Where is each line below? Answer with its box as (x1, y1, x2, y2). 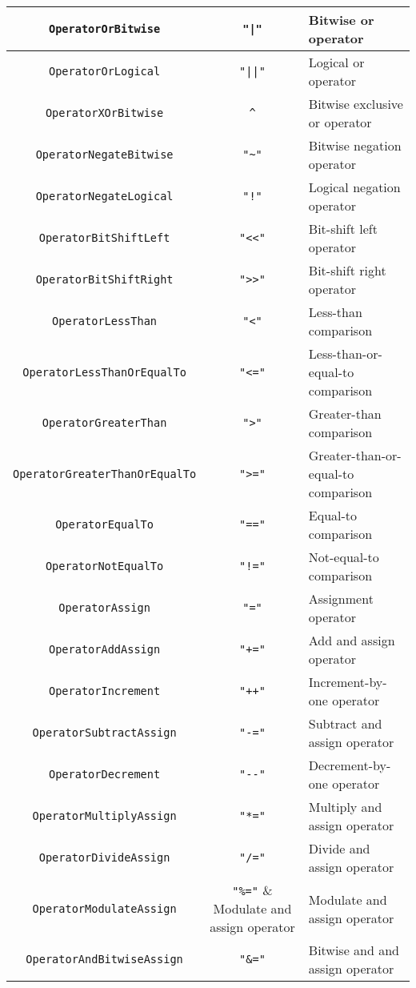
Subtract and (308, 714, 382, 733)
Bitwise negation (308, 136, 402, 155)
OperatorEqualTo (55, 518, 154, 531)
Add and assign (308, 631, 395, 649)
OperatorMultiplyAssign (32, 809, 177, 822)
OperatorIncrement (49, 685, 161, 697)
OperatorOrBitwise (49, 22, 161, 35)
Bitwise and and (308, 941, 400, 959)
